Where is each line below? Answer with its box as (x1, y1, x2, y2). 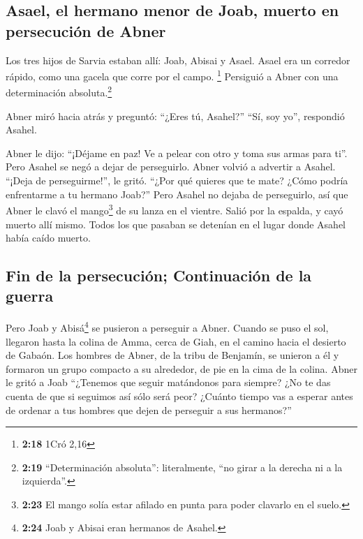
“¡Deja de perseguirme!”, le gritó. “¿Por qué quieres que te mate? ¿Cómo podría (6, 173, 348, 188)
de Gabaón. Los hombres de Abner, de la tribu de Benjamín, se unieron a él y (6, 348, 339, 362)
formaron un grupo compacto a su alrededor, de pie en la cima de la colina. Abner (6, 361, 357, 376)
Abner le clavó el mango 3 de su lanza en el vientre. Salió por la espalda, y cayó (6, 201, 343, 217)
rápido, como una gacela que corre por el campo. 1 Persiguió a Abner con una (6, 67, 339, 83)
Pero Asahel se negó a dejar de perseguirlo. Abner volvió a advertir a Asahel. (6, 159, 336, 174)
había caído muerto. (6, 230, 91, 245)
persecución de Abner (6, 20, 166, 41)
